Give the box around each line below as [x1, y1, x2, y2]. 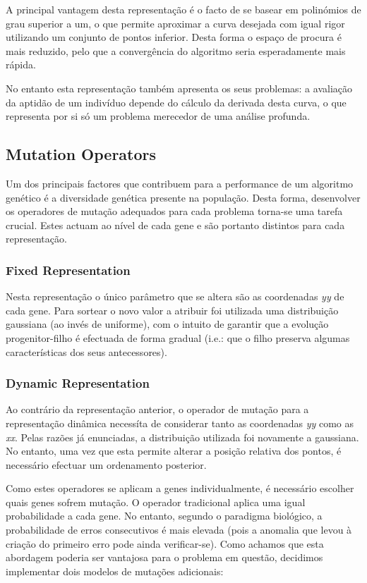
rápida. [6, 57, 36, 72]
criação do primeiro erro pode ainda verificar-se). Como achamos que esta [6, 536, 324, 551]
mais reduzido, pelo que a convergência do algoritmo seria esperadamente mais [6, 43, 346, 58]
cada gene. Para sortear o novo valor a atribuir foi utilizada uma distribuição [6, 302, 339, 317]
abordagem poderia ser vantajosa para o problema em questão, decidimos [6, 550, 323, 565]
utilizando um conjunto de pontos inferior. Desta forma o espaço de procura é [6, 30, 342, 44]
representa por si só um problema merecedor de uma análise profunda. [6, 109, 311, 123]
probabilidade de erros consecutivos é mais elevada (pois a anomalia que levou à [6, 522, 352, 537]
